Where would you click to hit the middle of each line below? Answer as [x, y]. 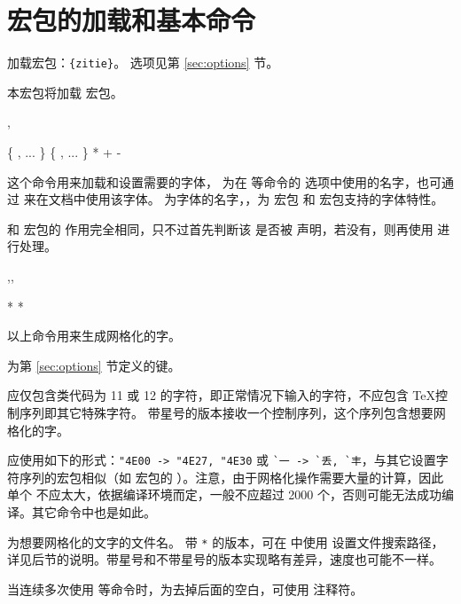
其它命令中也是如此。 [94, 511]
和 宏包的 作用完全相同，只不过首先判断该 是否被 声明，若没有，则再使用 [220, 228]
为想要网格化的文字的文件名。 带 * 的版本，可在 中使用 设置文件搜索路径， [226, 541]
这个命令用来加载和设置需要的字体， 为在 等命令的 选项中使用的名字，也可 [224, 181]
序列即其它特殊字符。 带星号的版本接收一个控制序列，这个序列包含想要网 [232, 412]
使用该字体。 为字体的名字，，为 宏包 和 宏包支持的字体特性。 [265, 199]
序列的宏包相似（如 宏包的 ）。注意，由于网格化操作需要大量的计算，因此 [231, 477]
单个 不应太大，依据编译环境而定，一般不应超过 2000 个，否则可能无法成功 [224, 494]
